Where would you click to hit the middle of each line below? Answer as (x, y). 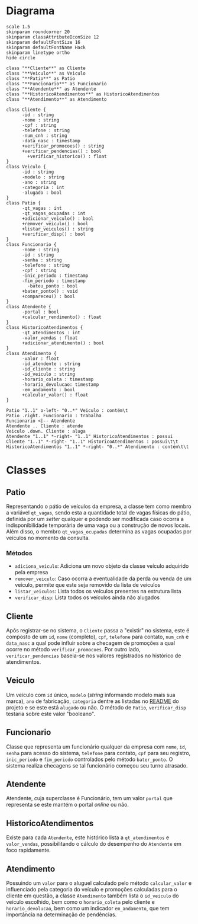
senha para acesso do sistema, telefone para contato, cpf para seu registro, (98, 753)
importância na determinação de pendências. (61, 915)
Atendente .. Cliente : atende (45, 426)
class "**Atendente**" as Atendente (51, 89)
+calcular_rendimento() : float (61, 317)
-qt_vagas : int (42, 208)
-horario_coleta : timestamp (58, 379)
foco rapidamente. (29, 850)
